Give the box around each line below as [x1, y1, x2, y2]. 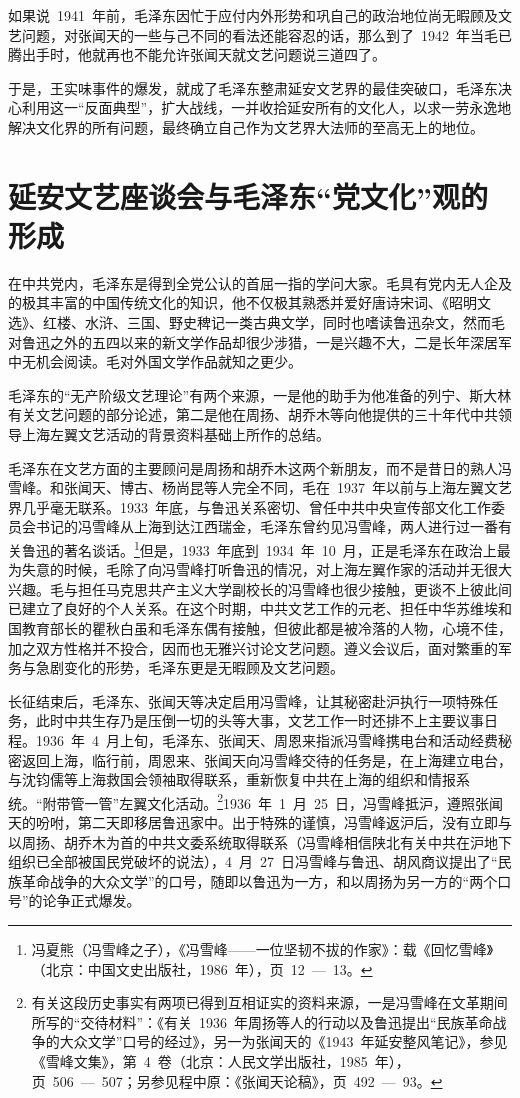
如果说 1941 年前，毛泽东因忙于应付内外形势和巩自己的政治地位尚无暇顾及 [8, 5, 498, 25]
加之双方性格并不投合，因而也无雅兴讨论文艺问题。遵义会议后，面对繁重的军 [8, 637, 512, 658]
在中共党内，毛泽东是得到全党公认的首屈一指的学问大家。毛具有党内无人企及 [8, 272, 512, 293]
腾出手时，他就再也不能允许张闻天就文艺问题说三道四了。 [8, 44, 386, 65]
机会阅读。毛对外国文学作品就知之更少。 [35, 351, 302, 372]
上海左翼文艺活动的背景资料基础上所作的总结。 [21, 424, 330, 445]
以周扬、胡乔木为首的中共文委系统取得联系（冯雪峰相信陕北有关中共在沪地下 [8, 831, 512, 852]
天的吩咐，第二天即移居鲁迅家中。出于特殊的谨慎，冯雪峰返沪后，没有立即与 [8, 812, 512, 833]
